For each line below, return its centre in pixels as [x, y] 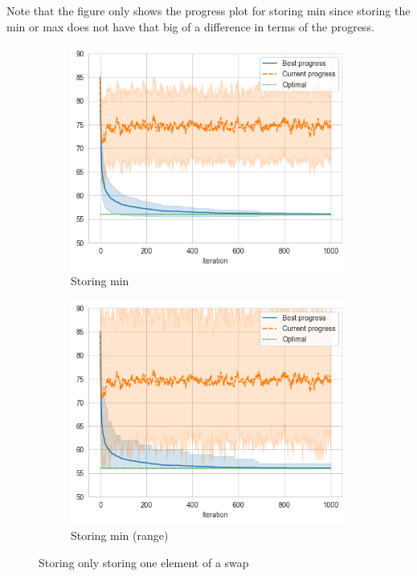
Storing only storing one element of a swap [144, 562]
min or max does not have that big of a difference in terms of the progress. [190, 26]
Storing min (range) [120, 535]
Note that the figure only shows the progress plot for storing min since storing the [208, 10]
